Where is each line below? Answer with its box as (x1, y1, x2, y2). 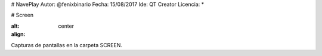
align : (11, 31, 26, 38)
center (58, 22, 75, 29)
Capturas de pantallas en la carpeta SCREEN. (11, 41, 122, 48)
